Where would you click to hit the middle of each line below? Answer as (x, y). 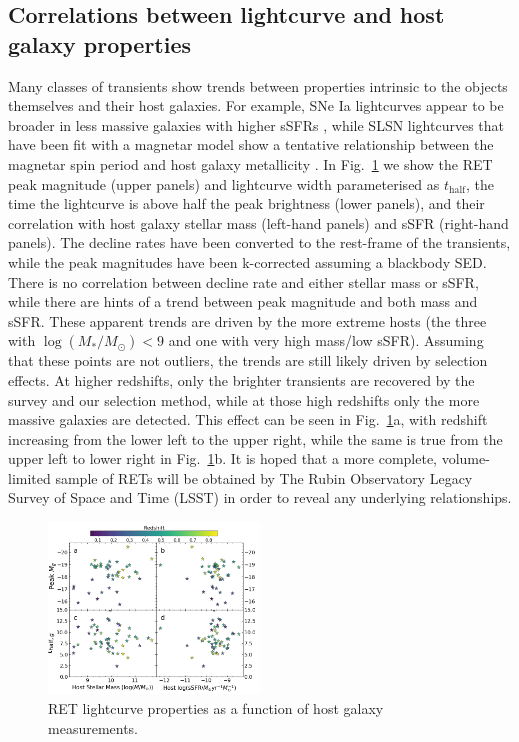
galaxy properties (100, 43)
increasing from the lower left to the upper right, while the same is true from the (255, 438)
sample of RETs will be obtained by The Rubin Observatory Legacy (264, 477)
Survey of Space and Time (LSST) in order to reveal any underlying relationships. (260, 497)
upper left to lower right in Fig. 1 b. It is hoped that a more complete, (222, 458)
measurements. (93, 727)
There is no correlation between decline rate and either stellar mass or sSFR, (243, 281)
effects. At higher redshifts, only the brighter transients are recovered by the (241, 379)
